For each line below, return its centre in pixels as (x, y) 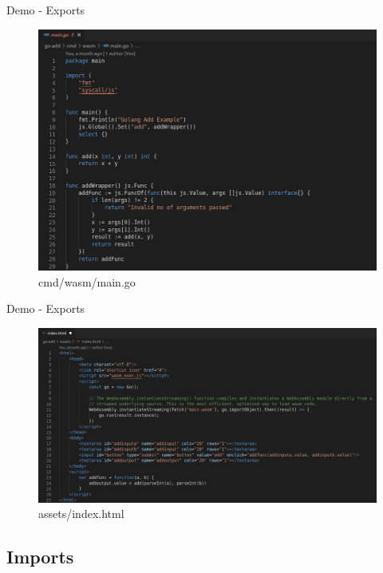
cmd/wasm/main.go (87, 281)
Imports (40, 557)
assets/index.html (81, 514)
